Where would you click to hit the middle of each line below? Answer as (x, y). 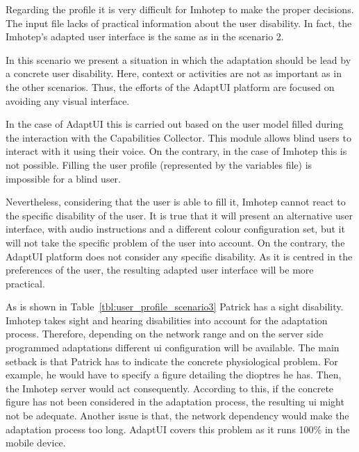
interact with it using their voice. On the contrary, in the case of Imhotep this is (176, 151)
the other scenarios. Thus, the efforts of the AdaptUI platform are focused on (170, 86)
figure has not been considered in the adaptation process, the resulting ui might (175, 402)
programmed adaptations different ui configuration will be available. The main (173, 348)
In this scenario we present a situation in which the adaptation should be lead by (178, 59)
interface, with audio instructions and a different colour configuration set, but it (175, 229)
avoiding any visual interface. (68, 100)
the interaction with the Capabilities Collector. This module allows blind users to (178, 137)
